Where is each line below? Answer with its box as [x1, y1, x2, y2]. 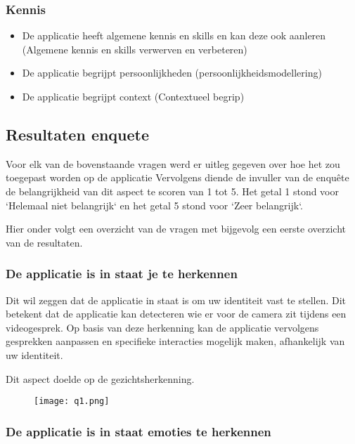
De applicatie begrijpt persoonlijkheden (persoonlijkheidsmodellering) [22, 65, 322, 80]
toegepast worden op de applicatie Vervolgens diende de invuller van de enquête [6, 170, 349, 185]
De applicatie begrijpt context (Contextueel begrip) [22, 89, 245, 103]
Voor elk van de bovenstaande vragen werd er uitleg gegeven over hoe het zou [6, 156, 340, 171]
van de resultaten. [6, 235, 83, 249]
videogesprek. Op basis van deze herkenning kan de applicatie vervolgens [6, 320, 319, 334]
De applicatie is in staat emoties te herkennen [6, 422, 271, 440]
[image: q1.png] [34, 396, 110, 407]
